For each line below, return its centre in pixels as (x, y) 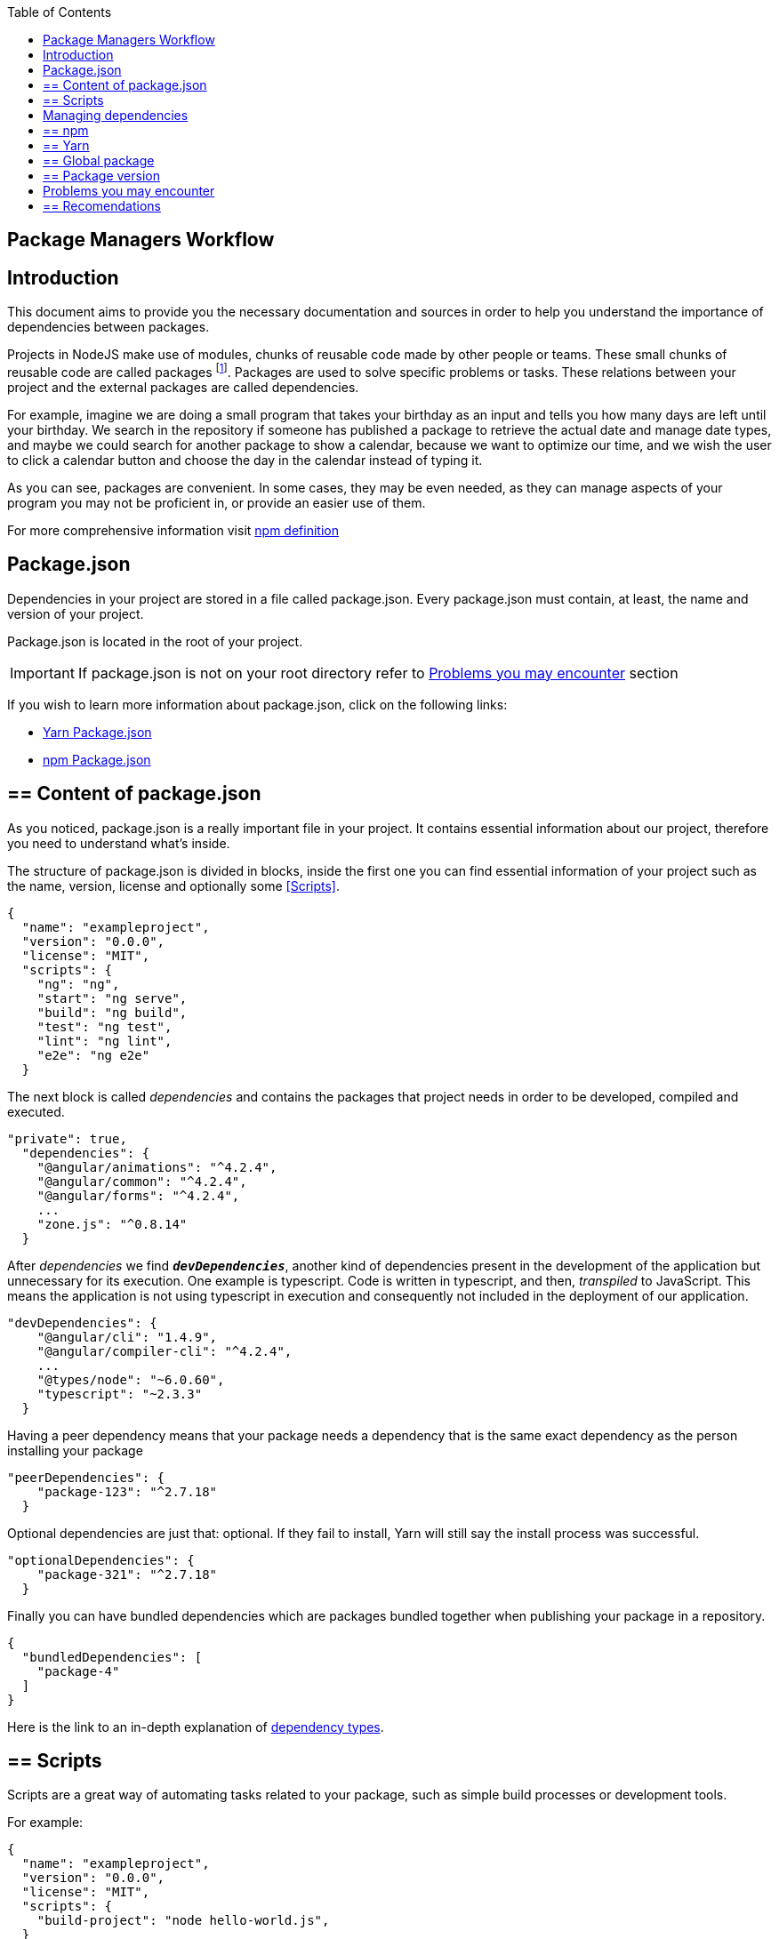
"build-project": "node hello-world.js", (183, 1921)
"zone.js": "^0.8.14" (112, 1224)
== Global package (99, 160)
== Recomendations (102, 206)
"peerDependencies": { (86, 1477)
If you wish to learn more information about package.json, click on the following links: (257, 704)
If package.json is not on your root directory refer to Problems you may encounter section (378, 673)
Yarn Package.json (97, 732)
